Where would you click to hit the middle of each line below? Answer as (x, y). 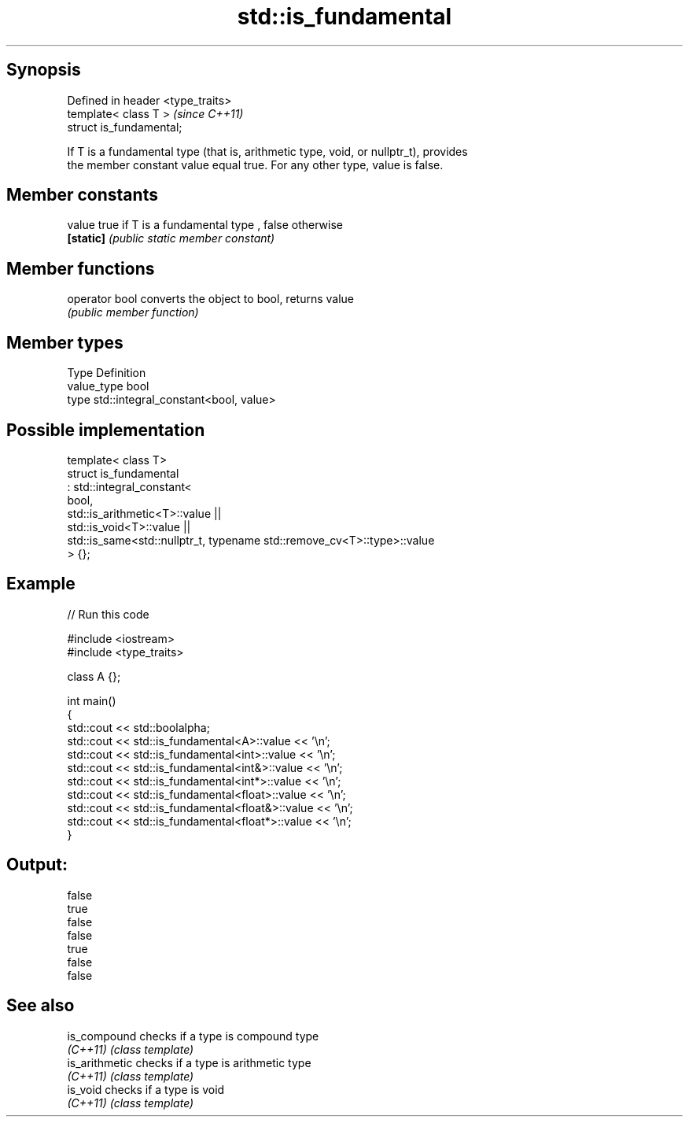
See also (41, 1006)
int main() (92, 700)
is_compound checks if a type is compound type (193, 1036)
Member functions (81, 268)
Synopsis (44, 70)
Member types (65, 342)
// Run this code (108, 614)
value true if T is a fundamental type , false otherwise (205, 225)
